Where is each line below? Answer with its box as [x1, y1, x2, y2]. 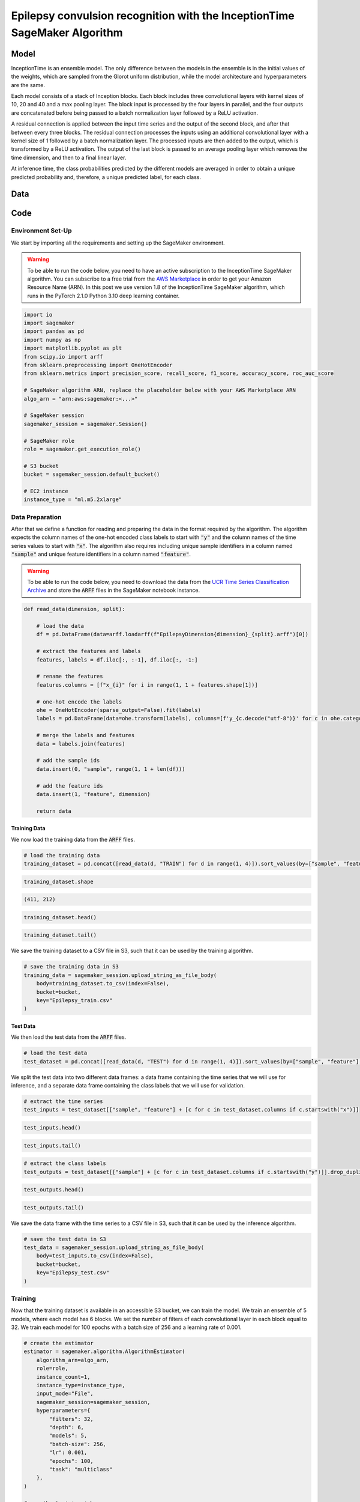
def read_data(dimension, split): [23, 606, 125, 613]
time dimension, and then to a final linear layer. [11, 154, 127, 161]
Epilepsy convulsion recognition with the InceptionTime [11, 9, 295, 22]
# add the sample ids [36, 757, 100, 764]
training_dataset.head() [23, 914, 97, 920]
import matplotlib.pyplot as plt [23, 345, 122, 351]
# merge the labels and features [36, 732, 135, 739]
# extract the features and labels [36, 648, 141, 655]
